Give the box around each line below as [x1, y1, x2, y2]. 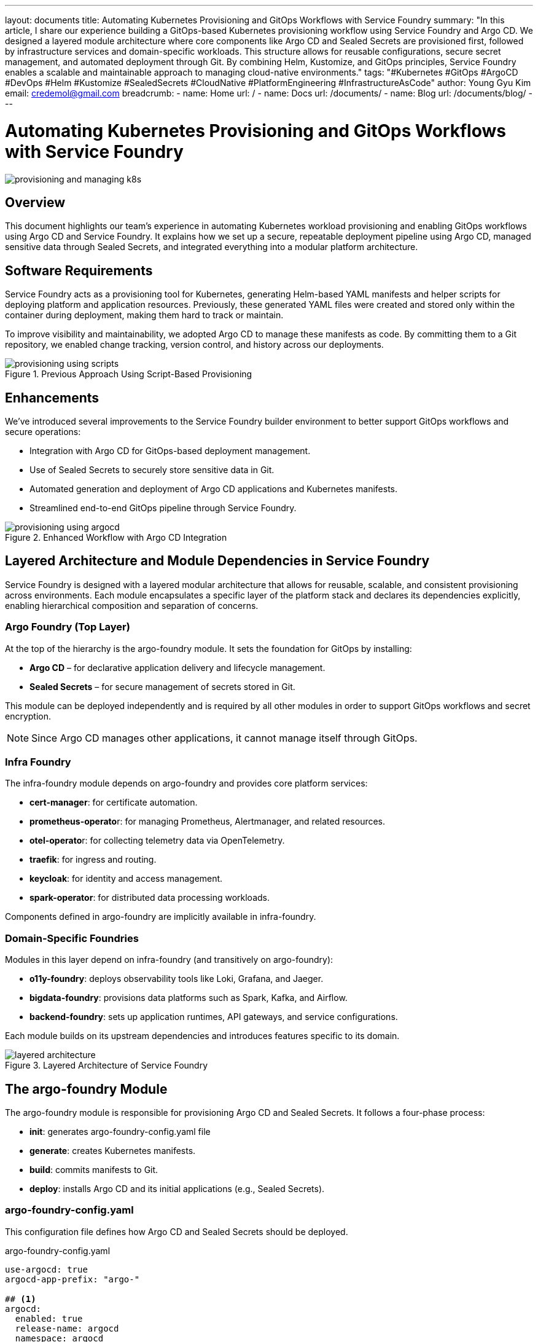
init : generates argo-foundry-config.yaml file [29, 1126, 211, 1137]
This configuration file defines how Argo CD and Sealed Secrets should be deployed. [5, 1226, 348, 1237]
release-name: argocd [15, 1323, 119, 1333]
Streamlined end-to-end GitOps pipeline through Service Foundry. [29, 503, 297, 514]
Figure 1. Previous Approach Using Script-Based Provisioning [5, 369, 252, 380]
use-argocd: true [5, 1264, 88, 1274]
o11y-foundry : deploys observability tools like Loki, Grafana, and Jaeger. [29, 973, 324, 984]
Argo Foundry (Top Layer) [5, 621, 130, 634]
